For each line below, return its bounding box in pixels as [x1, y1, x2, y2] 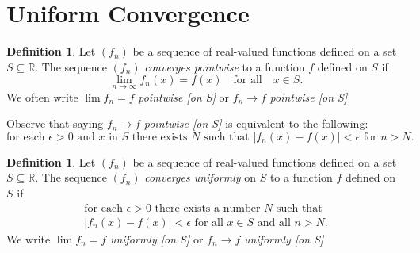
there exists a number [155, 202, 261, 214]
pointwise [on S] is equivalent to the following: [143, 115, 368, 132]
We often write [6, 88, 78, 105]
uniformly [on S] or [109, 230, 204, 247]
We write [6, 230, 51, 247]
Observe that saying [6, 115, 104, 132]
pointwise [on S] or [138, 88, 230, 105]
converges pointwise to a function [144, 58, 305, 75]
